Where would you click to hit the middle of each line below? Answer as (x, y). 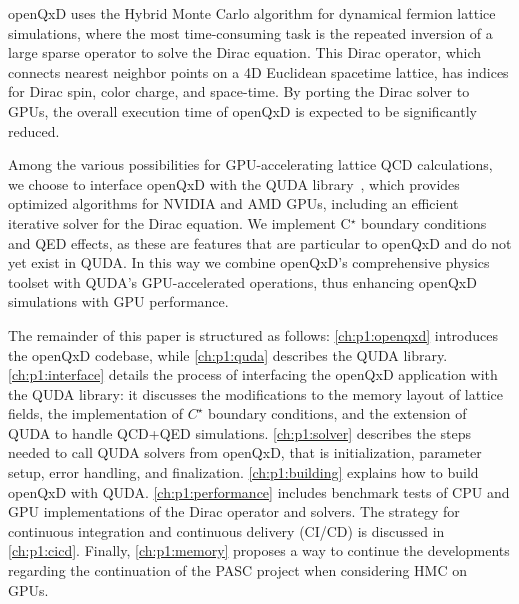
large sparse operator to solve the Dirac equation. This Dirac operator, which (245, 52)
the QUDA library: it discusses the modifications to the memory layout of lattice (255, 393)
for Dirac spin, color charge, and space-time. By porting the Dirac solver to (239, 91)
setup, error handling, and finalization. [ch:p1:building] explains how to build (243, 472)
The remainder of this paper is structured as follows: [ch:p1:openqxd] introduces (253, 334)
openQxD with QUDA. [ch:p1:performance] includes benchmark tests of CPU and (259, 491)
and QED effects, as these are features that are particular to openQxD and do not (260, 242)
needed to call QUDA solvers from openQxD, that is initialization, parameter (245, 452)
